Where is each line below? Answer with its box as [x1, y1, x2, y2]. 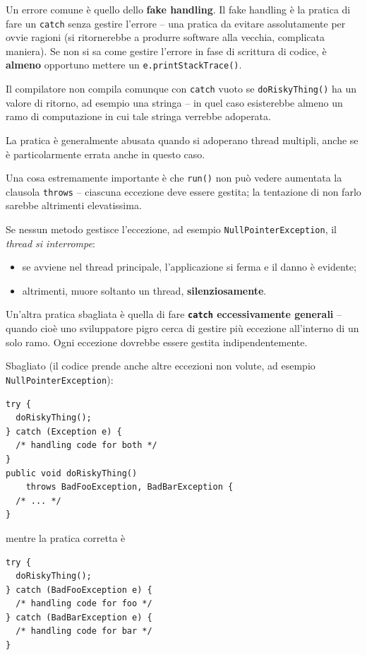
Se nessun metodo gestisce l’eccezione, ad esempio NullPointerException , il [6, 222, 337, 237]
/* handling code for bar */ [16, 626, 152, 637]
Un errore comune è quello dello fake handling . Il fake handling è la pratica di [6, 2, 351, 16]
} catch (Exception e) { [6, 426, 122, 437]
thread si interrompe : [6, 235, 95, 250]
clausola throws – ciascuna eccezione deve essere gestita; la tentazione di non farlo [6, 184, 361, 199]
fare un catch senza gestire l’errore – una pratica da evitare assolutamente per [6, 16, 346, 30]
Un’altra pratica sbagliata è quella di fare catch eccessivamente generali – [6, 307, 342, 321]
